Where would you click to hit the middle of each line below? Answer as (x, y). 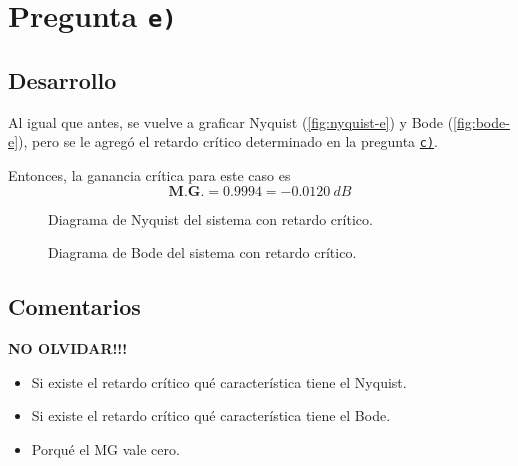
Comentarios (74, 306)
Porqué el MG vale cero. (105, 448)
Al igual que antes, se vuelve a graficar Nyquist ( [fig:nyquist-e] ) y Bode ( (231, 121)
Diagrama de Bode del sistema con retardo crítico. (202, 252)
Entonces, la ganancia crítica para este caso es (149, 174)
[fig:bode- (481, 121)
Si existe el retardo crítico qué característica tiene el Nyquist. (219, 381)
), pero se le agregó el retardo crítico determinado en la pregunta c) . (228, 141)
